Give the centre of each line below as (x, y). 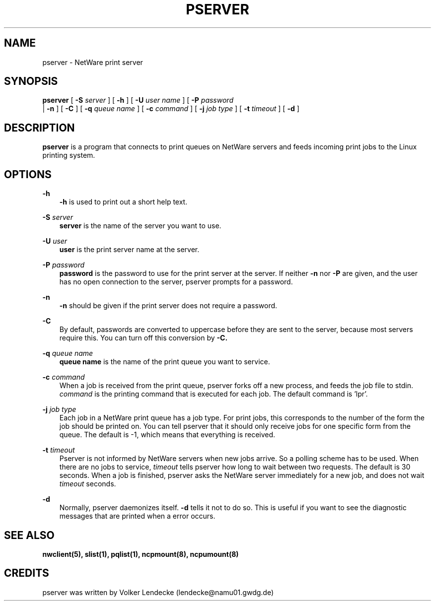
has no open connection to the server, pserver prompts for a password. (176, 282)
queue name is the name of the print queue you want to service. (165, 362)
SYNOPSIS (31, 81)
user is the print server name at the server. (129, 250)
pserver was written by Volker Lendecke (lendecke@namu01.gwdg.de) (158, 592)
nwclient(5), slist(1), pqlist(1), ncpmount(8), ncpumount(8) (141, 554)
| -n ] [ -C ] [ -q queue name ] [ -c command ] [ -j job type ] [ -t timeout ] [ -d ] (171, 109)
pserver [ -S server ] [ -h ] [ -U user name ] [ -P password (138, 100)
